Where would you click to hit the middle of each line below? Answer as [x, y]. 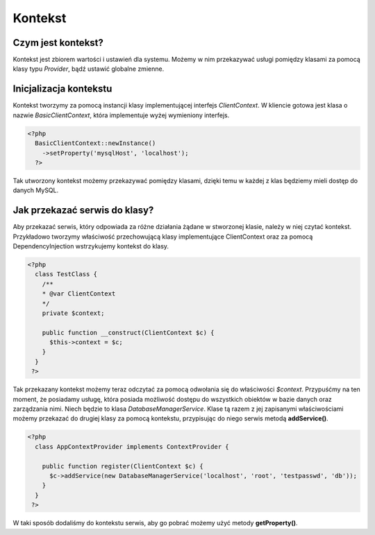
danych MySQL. [36, 190]
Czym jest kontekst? [58, 43]
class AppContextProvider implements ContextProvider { [132, 447]
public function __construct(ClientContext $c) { [128, 332]
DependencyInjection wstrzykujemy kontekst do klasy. [91, 246]
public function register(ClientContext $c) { [123, 466]
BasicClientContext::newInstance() [95, 143]
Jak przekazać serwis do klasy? [83, 211]
